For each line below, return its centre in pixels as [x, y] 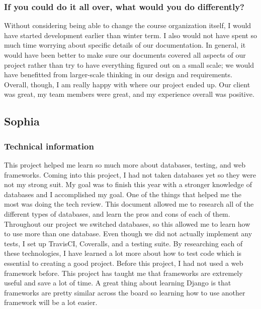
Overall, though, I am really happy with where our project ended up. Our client [127, 84]
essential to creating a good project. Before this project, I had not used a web [124, 263]
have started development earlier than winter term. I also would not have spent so [130, 35]
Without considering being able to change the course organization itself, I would [128, 25]
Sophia [22, 121]
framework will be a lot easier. [51, 302]
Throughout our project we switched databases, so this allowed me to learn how [127, 223]
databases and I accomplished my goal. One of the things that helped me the [123, 194]
